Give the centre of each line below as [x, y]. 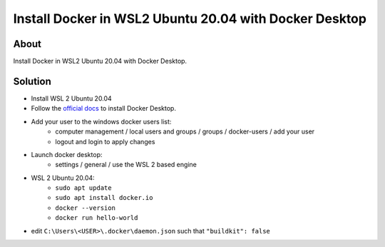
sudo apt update [83, 188]
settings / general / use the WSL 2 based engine [126, 165]
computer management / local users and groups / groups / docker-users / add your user [185, 131]
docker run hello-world [97, 218]
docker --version [85, 208]
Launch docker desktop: [67, 154]
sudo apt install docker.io [104, 198]
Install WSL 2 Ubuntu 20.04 [71, 98]
